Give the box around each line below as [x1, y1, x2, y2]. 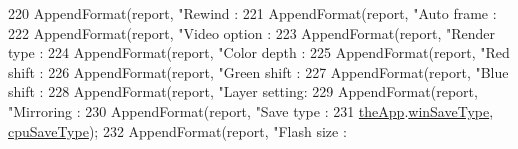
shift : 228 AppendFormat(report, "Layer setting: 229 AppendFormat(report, [8, 81, 478, 102]
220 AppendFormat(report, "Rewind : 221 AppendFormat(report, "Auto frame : [8, 3, 497, 23]
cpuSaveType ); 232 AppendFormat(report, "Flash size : [8, 120, 347, 141]
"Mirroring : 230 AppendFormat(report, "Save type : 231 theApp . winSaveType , [8, 100, 494, 121]
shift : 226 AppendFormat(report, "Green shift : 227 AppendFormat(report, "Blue [8, 61, 509, 82]
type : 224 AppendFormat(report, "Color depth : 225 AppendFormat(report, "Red [8, 42, 510, 63]
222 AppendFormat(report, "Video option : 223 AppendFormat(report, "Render [8, 22, 496, 43]
